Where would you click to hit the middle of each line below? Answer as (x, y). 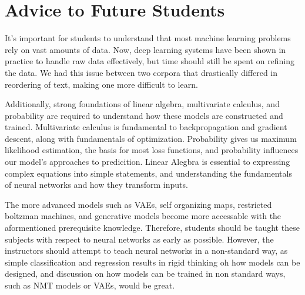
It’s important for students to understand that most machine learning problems (148, 38)
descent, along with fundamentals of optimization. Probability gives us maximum (151, 138)
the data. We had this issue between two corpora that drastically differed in (141, 72)
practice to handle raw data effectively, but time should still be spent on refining (150, 61)
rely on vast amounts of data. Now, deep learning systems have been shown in (145, 49)
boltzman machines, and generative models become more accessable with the (143, 216)
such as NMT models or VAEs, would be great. (90, 285)
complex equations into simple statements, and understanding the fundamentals (148, 173)
